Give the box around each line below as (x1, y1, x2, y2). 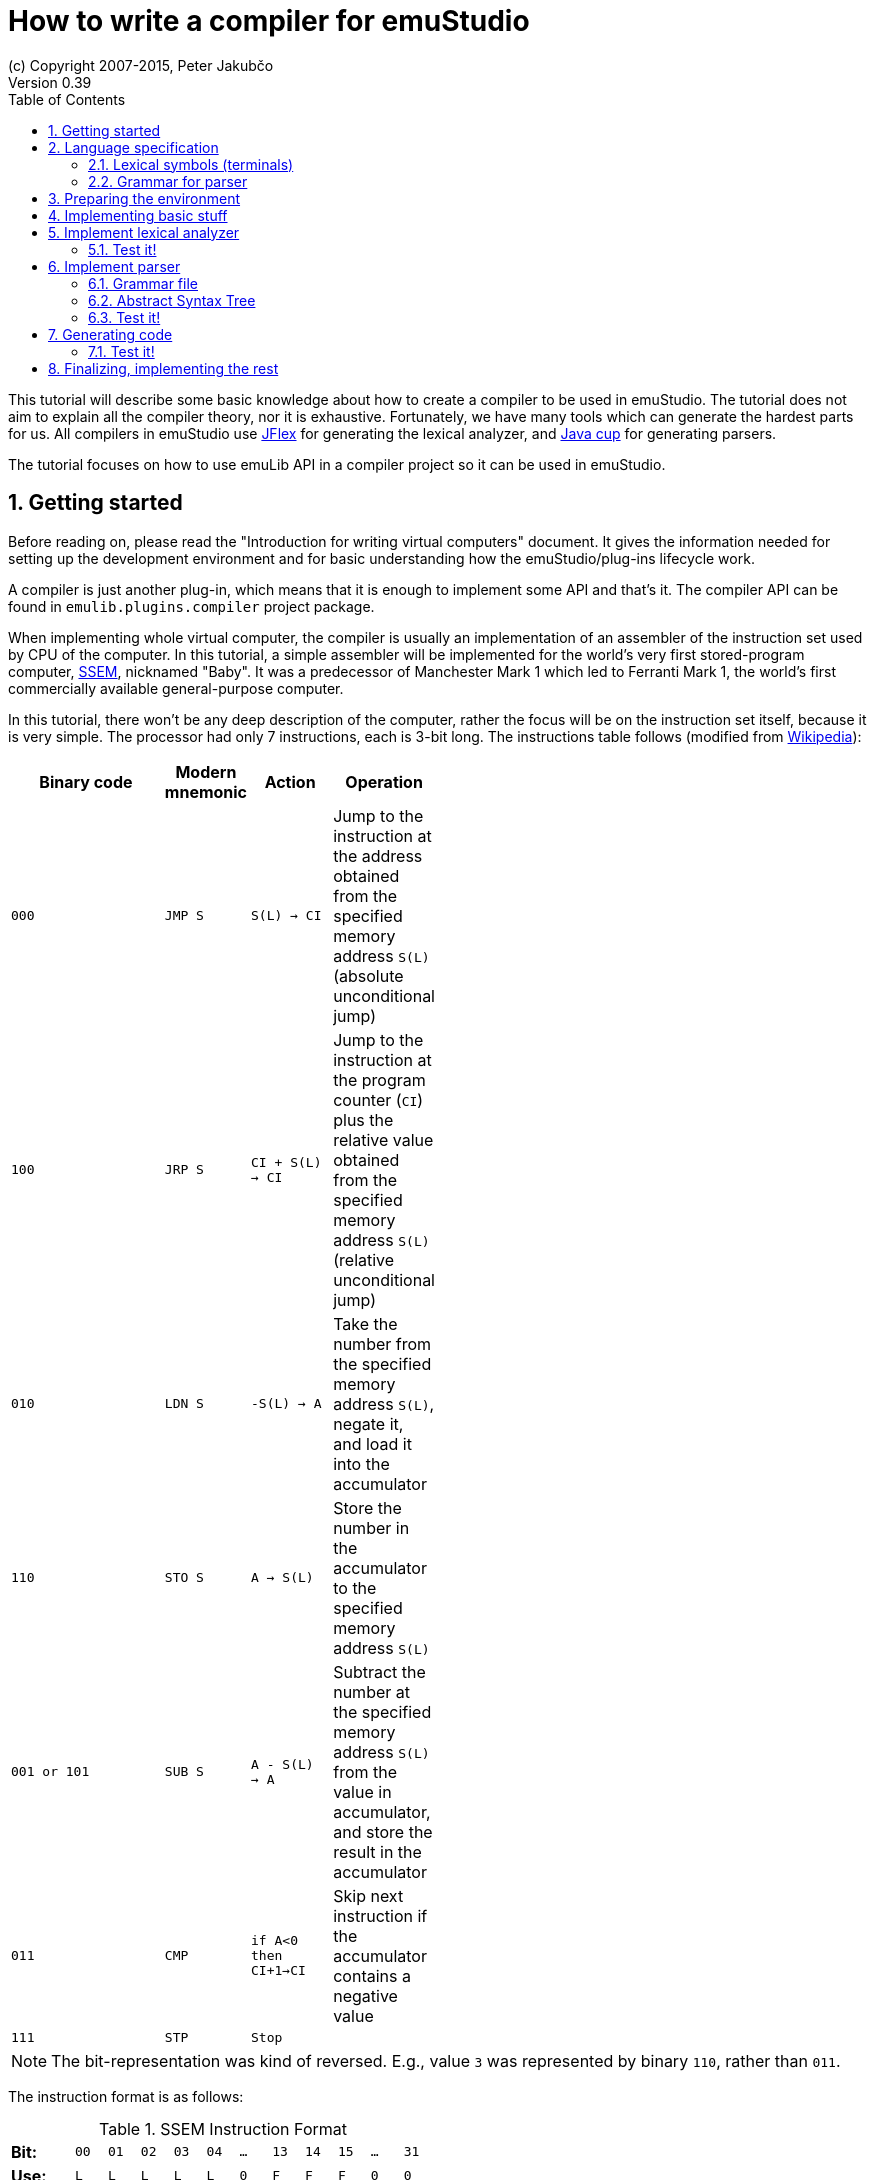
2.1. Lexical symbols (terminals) (88, 155, 294, 173)
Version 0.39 (8, 73, 92, 91)
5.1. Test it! (88, 240, 157, 258)
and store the (333, 1821, 433, 1842)
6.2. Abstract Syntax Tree (88, 291, 256, 309)
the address (333, 845, 423, 866)
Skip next (333, 1885, 404, 1906)
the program (333, 1069, 426, 1090)
